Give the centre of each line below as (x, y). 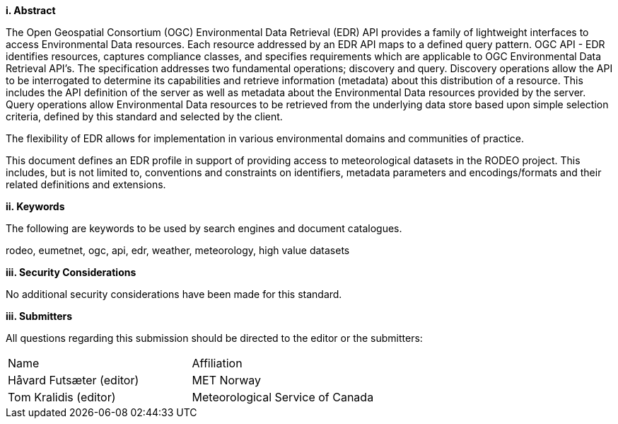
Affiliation (217, 363)
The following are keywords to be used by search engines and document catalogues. (204, 228)
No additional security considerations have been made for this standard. (174, 294)
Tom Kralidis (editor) (62, 397)
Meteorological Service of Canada (283, 397)
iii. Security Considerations (71, 272)
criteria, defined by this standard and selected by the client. (144, 116)
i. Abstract (31, 10)
